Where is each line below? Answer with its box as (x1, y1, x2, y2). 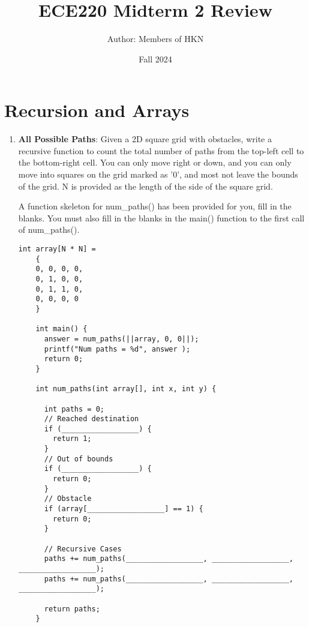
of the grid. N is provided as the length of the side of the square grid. (18, 179, 273, 192)
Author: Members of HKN (107, 32, 204, 45)
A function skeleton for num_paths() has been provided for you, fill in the (18, 200, 292, 212)
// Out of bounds (44, 454, 113, 463)
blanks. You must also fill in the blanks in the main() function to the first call (18, 211, 305, 224)
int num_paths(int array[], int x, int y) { (35, 385, 217, 394)
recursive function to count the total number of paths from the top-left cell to (18, 144, 304, 157)
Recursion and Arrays (4, 98, 190, 122)
